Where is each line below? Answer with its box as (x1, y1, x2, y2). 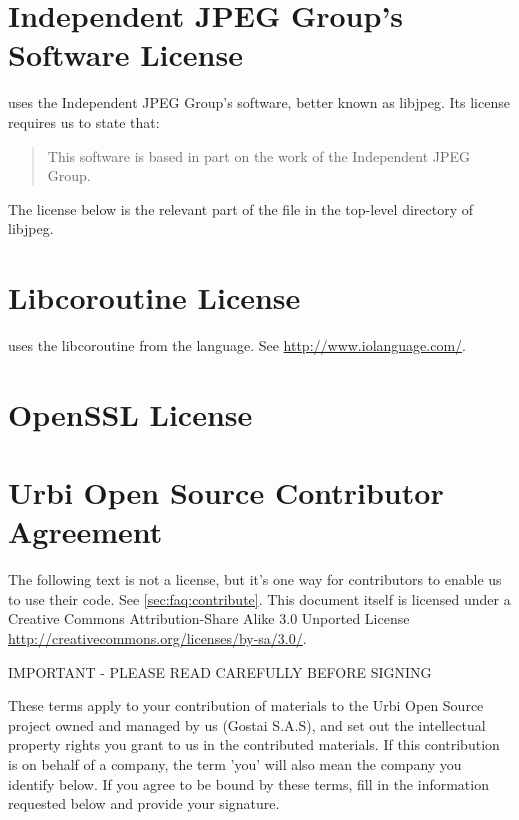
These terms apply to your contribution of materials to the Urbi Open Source (8, 695, 484, 716)
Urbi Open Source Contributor (8, 472, 444, 513)
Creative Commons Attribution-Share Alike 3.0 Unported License (8, 608, 410, 629)
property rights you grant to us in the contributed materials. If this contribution (8, 734, 500, 755)
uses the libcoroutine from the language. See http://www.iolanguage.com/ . (8, 335, 466, 355)
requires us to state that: (8, 111, 160, 132)
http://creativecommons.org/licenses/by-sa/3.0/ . (8, 628, 307, 649)
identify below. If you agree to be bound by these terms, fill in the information (8, 773, 489, 794)
